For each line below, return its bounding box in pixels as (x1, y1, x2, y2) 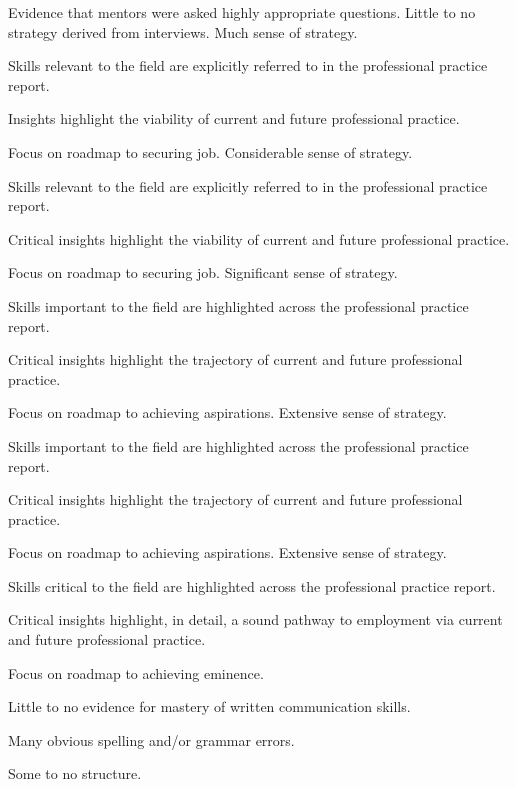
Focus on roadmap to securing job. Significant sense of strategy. (8, 262, 398, 283)
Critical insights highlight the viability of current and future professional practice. (8, 228, 510, 249)
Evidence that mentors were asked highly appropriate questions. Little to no (8, 2, 476, 22)
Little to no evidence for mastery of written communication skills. (8, 696, 411, 717)
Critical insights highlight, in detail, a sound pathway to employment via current (8, 609, 503, 630)
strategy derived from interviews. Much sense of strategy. (8, 21, 358, 42)
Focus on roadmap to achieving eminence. (8, 662, 264, 683)
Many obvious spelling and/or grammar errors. (8, 729, 295, 750)
